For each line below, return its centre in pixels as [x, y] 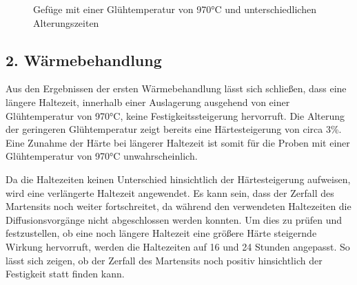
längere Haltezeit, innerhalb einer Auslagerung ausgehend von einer [148, 102]
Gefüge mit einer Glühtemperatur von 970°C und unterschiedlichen [175, 9]
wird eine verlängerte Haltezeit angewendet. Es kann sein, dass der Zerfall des [170, 192]
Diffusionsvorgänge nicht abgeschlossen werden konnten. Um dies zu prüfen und [174, 219]
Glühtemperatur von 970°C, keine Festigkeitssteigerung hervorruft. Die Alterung [175, 115]
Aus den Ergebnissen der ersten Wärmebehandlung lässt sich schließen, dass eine [176, 88]
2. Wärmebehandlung [84, 60]
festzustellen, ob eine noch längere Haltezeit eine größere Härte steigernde [161, 233]
